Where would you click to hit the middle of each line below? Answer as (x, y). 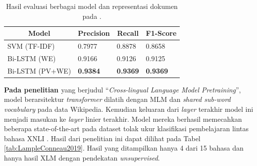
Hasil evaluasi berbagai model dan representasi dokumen (92, 6)
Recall (128, 33)
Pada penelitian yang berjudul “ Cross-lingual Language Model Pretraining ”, (123, 89)
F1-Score (161, 33)
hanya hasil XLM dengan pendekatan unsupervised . (82, 157)
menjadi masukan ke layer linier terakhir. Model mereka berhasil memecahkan (123, 119)
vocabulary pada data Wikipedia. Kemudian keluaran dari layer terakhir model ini (129, 109)
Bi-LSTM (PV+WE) (39, 70)
